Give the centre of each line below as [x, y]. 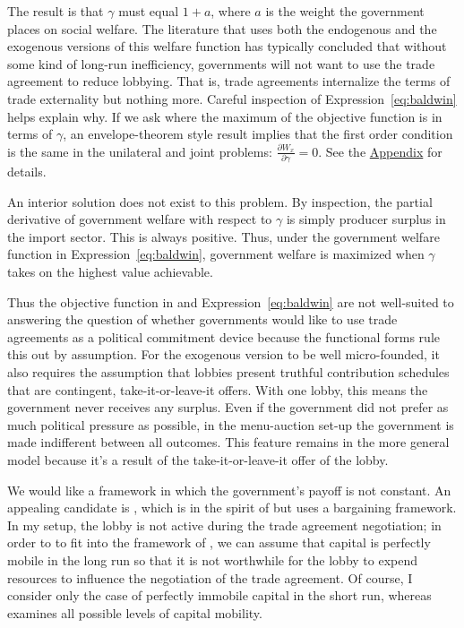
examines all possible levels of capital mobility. [135, 612]
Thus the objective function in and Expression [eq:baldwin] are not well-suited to [231, 301]
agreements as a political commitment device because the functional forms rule [223, 336]
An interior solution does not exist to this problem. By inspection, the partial [220, 201]
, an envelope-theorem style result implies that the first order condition [258, 134]
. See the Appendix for [380, 151]
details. [27, 172]
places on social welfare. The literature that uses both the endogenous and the [222, 28]
